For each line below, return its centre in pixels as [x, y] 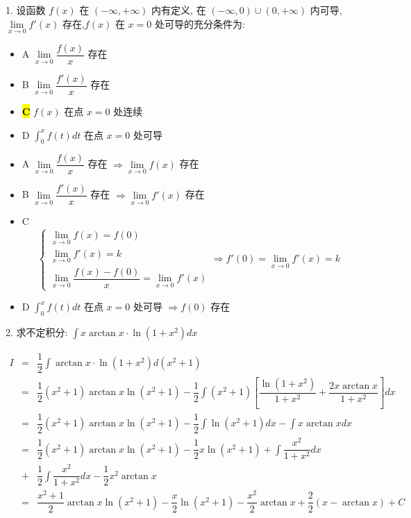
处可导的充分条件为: [200, 23]
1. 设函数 [26, 10]
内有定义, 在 [179, 10]
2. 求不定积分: [37, 332]
